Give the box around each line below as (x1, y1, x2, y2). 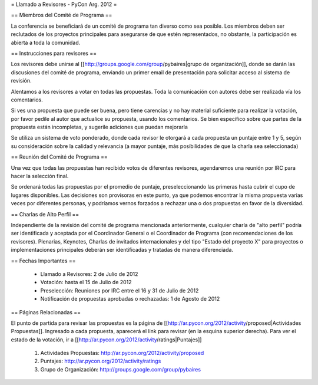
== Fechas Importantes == (11, 257, 76, 264)
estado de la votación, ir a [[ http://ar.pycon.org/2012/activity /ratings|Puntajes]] (11, 336, 202, 343)
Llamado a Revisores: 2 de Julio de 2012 (40, 270, 138, 277)
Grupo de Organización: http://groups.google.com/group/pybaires (40, 366, 201, 373)
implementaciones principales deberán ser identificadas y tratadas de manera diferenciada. (11, 246, 234, 254)
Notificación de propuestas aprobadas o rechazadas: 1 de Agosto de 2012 (40, 295, 220, 302)
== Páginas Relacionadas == (11, 308, 81, 315)
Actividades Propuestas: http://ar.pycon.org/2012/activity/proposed (40, 350, 204, 357)
